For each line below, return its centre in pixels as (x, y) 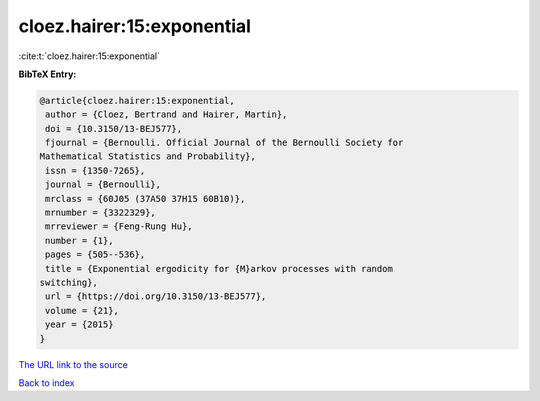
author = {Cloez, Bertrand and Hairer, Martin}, (166, 114)
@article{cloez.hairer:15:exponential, (137, 100)
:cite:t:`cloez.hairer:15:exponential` (89, 56)
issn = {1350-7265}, (95, 170)
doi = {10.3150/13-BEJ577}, (114, 128)
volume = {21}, (82, 310)
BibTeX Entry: (47, 74)
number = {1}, (79, 240)
